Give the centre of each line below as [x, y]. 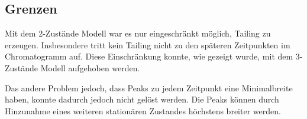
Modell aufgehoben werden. [90, 67]
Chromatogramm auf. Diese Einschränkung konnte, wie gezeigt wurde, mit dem [149, 56]
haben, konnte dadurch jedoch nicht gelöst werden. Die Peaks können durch [142, 99]
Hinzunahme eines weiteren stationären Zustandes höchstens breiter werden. [143, 110]
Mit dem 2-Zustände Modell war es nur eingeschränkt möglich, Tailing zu [138, 33]
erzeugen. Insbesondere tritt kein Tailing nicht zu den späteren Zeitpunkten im [148, 44]
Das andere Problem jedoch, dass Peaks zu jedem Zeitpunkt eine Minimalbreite [149, 87]
